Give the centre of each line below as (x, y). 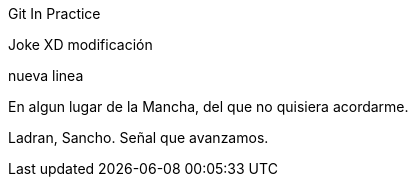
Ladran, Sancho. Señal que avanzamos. (138, 137)
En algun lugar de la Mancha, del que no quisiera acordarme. (208, 106)
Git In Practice (54, 13)
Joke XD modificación (80, 44)
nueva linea (46, 75)
